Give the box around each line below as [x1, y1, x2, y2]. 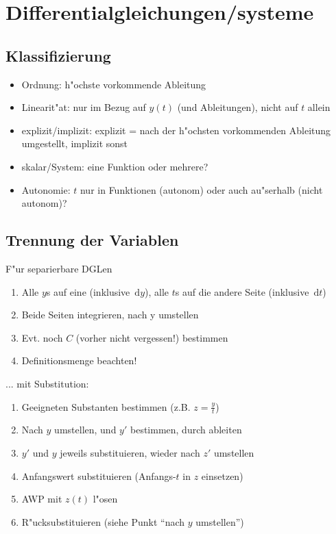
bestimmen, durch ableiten [130, 422, 242, 437]
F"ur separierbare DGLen [5, 261, 112, 275]
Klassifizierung [5, 44, 111, 66]
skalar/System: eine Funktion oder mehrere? [21, 159, 208, 173]
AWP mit [21, 492, 62, 506]
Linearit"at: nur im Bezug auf [21, 100, 146, 114]
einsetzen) [201, 468, 243, 483]
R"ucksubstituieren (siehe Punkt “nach [21, 514, 185, 529]
